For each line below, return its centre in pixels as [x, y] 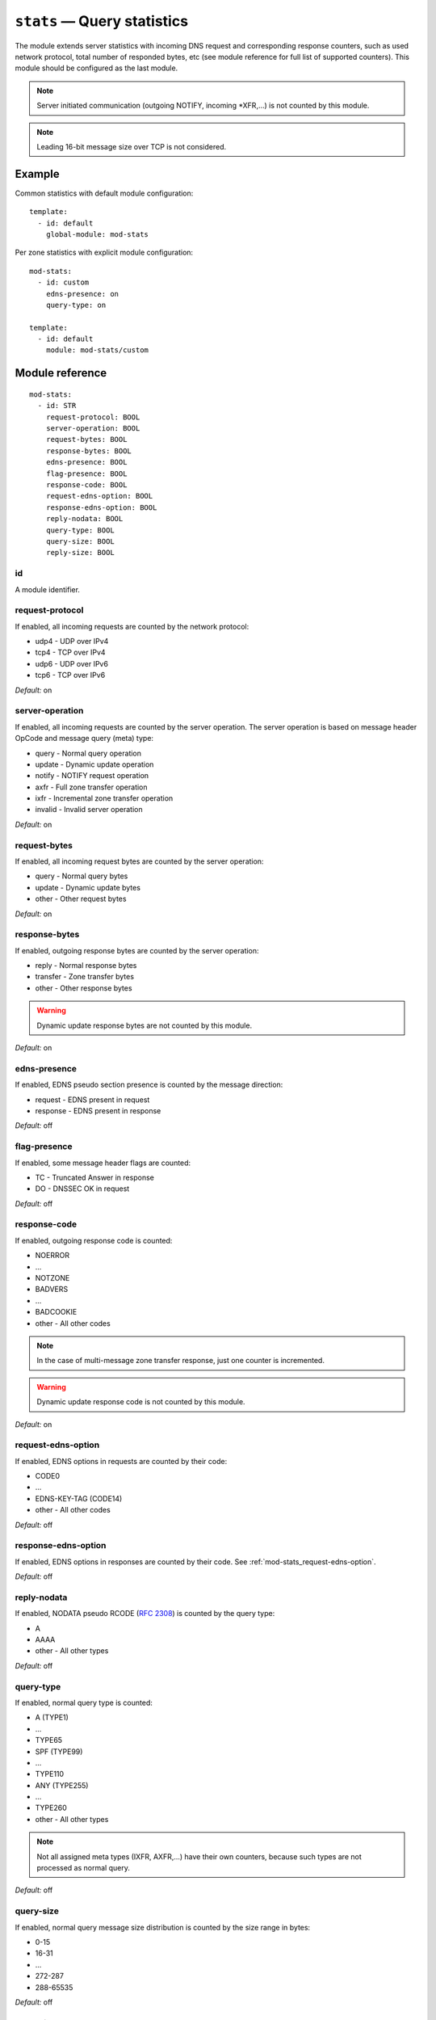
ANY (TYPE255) [62, 1785]
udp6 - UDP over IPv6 [72, 663]
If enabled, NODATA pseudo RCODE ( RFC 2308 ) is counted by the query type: [145, 1614]
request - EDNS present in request [92, 1100]
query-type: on [76, 305]
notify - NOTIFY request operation [92, 776]
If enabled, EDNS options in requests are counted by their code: [121, 1461]
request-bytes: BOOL [86, 440]
